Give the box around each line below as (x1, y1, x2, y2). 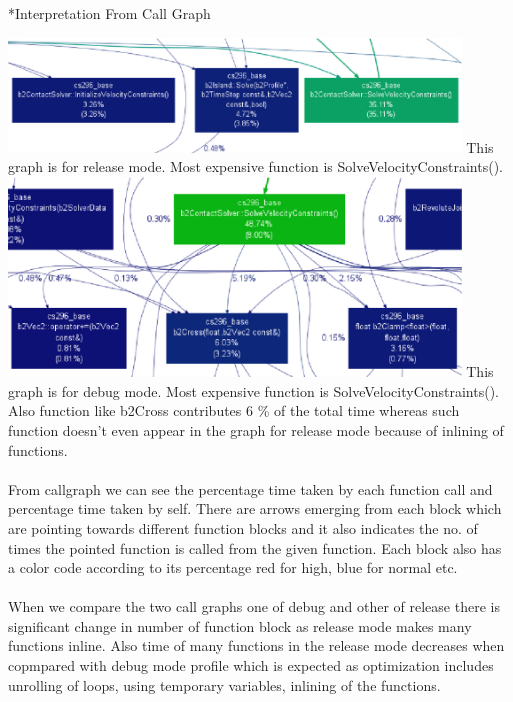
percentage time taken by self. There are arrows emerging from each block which (8, 498, 502, 519)
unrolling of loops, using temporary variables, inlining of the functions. (8, 674, 441, 695)
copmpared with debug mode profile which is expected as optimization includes (8, 655, 494, 676)
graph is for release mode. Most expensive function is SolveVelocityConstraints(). (8, 156, 503, 177)
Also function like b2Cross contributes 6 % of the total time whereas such (8, 400, 460, 421)
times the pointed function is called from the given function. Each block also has (8, 537, 502, 558)
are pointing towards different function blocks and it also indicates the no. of (8, 517, 478, 538)
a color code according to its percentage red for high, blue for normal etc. (8, 557, 458, 578)
